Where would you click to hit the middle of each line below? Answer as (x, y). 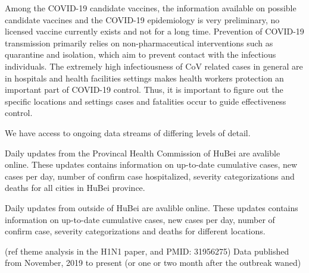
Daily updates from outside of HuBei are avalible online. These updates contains (152, 207)
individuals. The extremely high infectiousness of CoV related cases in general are (154, 66)
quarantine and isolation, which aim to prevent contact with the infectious (141, 54)
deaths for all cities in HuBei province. (75, 188)
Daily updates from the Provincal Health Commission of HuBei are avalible (143, 153)
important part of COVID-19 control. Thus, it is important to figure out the (144, 90)
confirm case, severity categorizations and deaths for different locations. (135, 231)
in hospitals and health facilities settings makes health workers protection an (144, 78)
